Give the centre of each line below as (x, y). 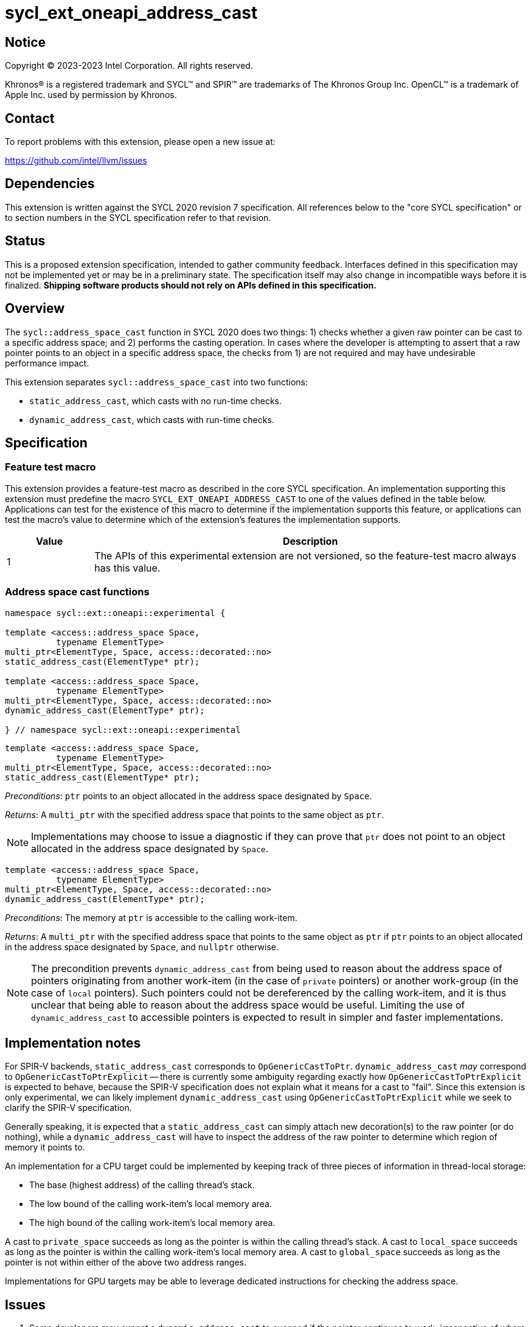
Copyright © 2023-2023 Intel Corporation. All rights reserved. (129, 66)
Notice (26, 42)
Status (25, 241)
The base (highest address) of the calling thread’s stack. (142, 1185)
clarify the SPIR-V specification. (68, 1108)
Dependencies (50, 184)
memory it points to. (45, 1147)
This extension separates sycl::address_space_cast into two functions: (157, 382)
